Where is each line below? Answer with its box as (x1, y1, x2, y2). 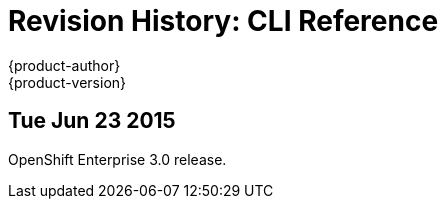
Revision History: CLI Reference (8, 4, 439, 38)
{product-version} (8, 73, 127, 91)
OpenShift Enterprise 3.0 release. (8, 150, 227, 168)
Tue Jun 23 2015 (8, 108, 176, 134)
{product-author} (8, 56, 121, 74)
